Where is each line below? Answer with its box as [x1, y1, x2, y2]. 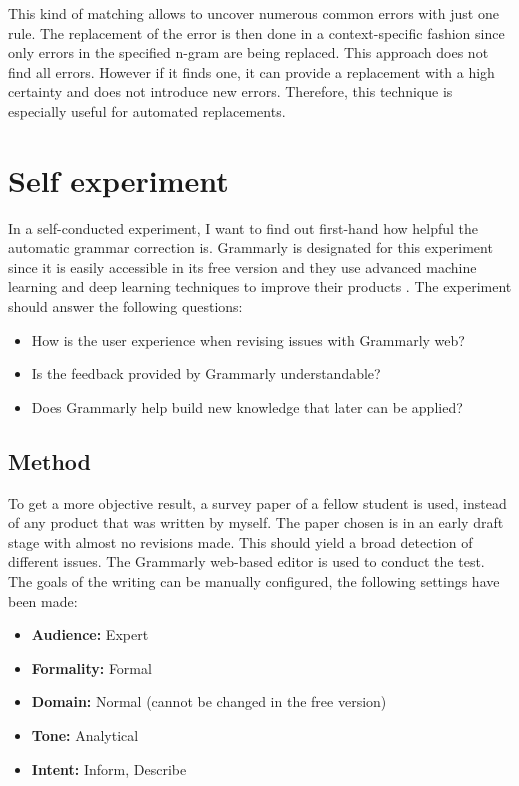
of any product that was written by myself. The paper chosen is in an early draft [8, 512, 504, 533]
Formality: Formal [31, 657, 152, 678]
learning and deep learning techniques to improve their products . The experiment [8, 276, 512, 297]
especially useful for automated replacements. [8, 100, 286, 121]
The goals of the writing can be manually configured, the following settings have [8, 571, 500, 592]
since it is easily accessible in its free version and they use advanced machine [8, 256, 477, 277]
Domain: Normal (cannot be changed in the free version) [31, 691, 387, 712]
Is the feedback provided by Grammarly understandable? [31, 363, 381, 384]
